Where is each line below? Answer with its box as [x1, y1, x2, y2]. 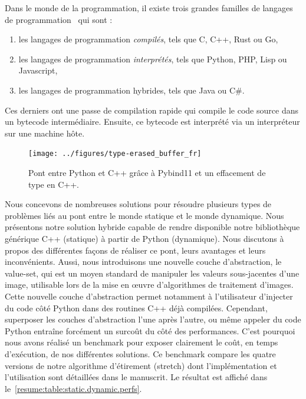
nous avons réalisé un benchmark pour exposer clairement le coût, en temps [5, 336, 278, 348]
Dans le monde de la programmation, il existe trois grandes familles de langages [5, 2, 293, 14]
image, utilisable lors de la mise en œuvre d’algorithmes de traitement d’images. [5, 278, 294, 291]
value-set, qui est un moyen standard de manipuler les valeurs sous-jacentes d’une [5, 267, 300, 279]
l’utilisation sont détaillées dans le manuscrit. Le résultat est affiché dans [5, 371, 268, 383]
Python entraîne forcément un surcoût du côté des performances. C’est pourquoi [5, 324, 295, 337]
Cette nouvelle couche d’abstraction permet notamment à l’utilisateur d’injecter [5, 290, 293, 302]
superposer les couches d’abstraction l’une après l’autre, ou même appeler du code [5, 313, 301, 325]
